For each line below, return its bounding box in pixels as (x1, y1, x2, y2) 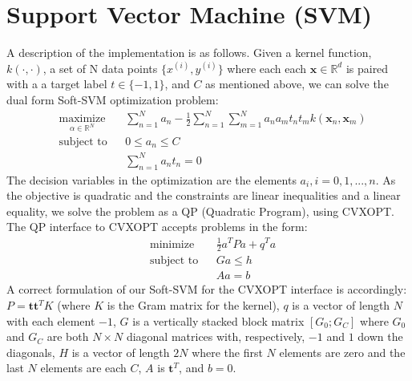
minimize (149, 238, 195, 250)
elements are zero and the (279, 343, 406, 360)
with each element (6, 312, 95, 329)
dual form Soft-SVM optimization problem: (6, 91, 219, 107)
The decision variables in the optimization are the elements (6, 171, 297, 188)
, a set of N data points (42, 59, 158, 76)
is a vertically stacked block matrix (132, 312, 305, 329)
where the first (192, 343, 263, 360)
